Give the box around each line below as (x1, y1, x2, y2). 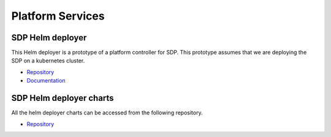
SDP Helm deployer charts (11, 93, 114, 103)
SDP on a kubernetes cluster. (11, 57, 85, 64)
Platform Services (11, 9, 105, 23)
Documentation (26, 77, 66, 84)
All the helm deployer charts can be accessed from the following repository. (11, 109, 203, 116)
